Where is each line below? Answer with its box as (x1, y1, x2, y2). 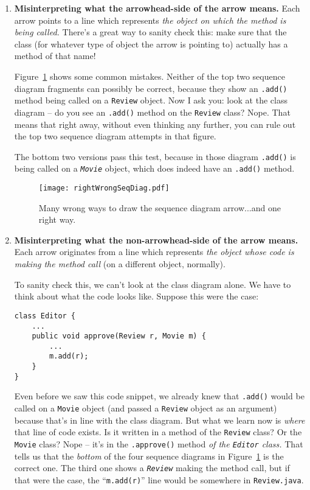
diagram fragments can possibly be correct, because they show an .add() (14, 82, 288, 94)
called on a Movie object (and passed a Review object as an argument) (14, 402, 277, 415)
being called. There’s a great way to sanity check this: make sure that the (14, 26, 287, 38)
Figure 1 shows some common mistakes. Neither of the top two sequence (14, 69, 285, 82)
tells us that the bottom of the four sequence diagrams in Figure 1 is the (14, 449, 284, 462)
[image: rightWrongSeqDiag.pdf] (38, 184, 170, 193)
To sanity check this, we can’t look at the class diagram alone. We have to (14, 278, 291, 290)
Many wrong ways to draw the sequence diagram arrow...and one (38, 201, 281, 214)
